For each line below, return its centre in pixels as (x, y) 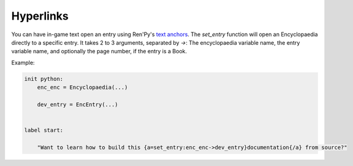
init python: (44, 79)
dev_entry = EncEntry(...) (78, 104)
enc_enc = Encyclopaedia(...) (82, 88)
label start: (44, 130)
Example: (23, 62)
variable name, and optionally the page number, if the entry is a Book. (99, 51)
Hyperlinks (40, 16)
